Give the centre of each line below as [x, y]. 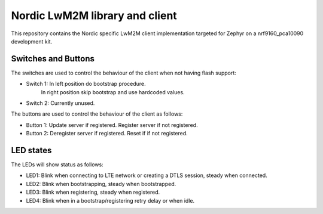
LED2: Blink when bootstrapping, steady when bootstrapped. [101, 184]
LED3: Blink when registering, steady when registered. [93, 192]
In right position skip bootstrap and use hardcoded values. [113, 92]
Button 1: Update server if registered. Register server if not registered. [112, 125]
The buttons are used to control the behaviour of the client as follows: [97, 114]
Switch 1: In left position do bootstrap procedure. [86, 84]
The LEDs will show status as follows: [57, 165]
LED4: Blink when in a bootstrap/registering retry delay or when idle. [110, 200]
